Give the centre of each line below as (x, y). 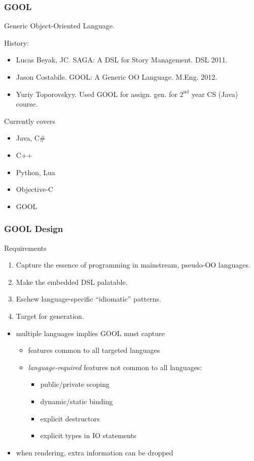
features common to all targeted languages (94, 350)
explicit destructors (70, 418)
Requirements (25, 248)
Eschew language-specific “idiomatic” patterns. (88, 299)
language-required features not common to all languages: (115, 367)
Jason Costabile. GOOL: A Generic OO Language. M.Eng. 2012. (117, 77)
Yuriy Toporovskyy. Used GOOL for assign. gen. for (97, 94)
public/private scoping (75, 384)
